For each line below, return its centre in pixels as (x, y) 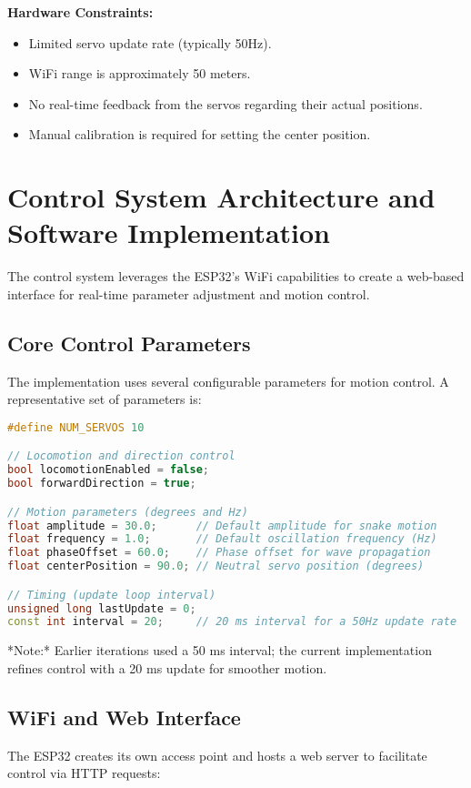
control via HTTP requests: (84, 773)
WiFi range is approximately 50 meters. (140, 73)
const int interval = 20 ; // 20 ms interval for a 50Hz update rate (232, 622)
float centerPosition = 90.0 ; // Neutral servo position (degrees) (216, 566)
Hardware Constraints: (80, 12)
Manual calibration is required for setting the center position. (200, 134)
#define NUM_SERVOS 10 (76, 427)
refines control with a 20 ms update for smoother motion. (167, 667)
